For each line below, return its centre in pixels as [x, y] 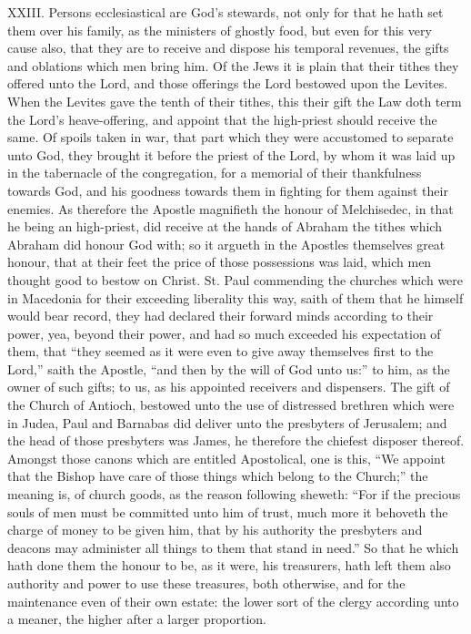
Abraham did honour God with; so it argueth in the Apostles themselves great [226, 244]
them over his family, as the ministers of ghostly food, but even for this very [220, 30]
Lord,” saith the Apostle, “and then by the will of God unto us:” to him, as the [229, 368]
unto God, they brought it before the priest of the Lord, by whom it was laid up [231, 154]
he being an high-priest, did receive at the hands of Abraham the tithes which [225, 226]
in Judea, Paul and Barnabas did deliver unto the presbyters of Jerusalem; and [227, 422]
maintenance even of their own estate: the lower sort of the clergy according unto [233, 601]
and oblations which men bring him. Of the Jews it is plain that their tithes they [233, 65]
